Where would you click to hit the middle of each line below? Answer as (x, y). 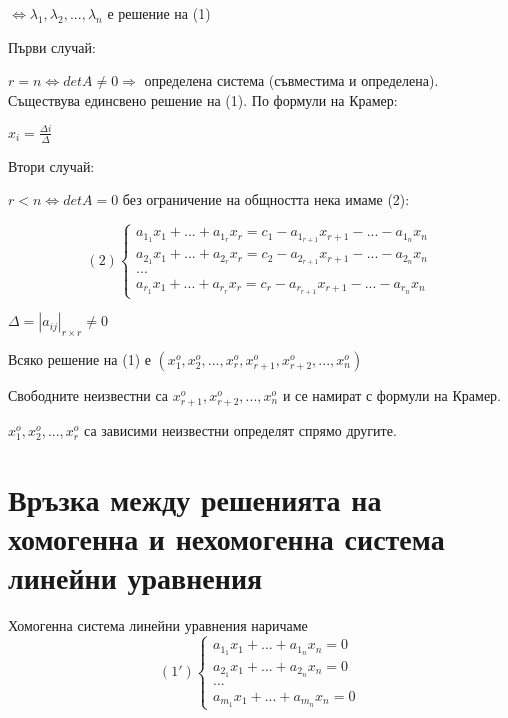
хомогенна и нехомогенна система (226, 538)
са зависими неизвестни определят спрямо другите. (240, 430)
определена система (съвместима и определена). (291, 80)
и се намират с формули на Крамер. (391, 394)
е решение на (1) (159, 13)
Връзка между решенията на (195, 498)
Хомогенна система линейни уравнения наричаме (158, 625)
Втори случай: (51, 165)
